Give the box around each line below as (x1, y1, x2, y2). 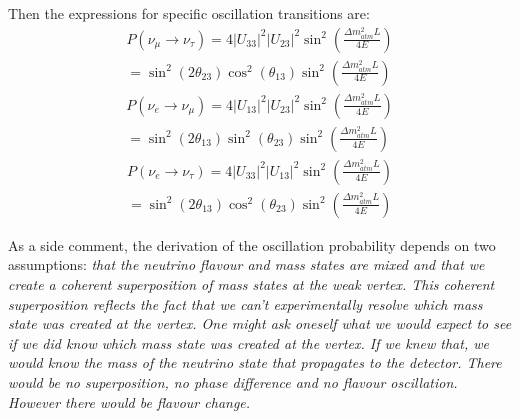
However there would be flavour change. (8, 391, 251, 412)
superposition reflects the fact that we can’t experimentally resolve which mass (8, 293, 483, 314)
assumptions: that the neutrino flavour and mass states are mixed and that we (8, 254, 485, 275)
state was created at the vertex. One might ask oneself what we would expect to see (8, 313, 512, 334)
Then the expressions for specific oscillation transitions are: (8, 3, 370, 23)
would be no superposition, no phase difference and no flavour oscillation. (8, 371, 458, 392)
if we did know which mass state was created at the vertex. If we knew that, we (8, 332, 489, 353)
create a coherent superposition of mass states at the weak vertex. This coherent (8, 273, 495, 294)
